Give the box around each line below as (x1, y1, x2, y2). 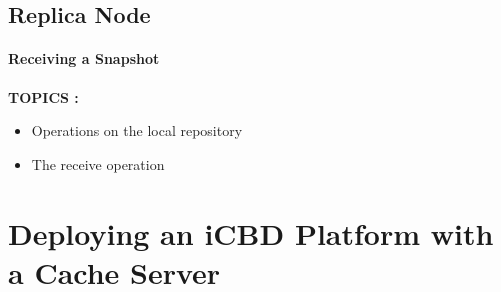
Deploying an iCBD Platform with (8, 212, 494, 253)
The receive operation (31, 153, 165, 174)
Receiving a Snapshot (8, 48, 160, 69)
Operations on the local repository (31, 120, 243, 141)
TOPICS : (8, 86, 79, 107)
